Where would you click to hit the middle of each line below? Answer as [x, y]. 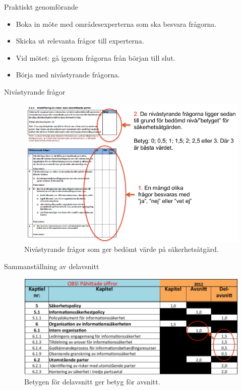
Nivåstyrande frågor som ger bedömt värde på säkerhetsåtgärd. [122, 249]
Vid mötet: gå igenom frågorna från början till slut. [96, 57]
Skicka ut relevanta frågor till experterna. [80, 41]
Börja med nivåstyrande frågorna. [68, 75]
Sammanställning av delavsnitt [52, 266]
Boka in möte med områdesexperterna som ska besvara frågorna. [116, 24]
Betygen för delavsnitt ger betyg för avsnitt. [92, 382]
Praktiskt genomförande [41, 7]
